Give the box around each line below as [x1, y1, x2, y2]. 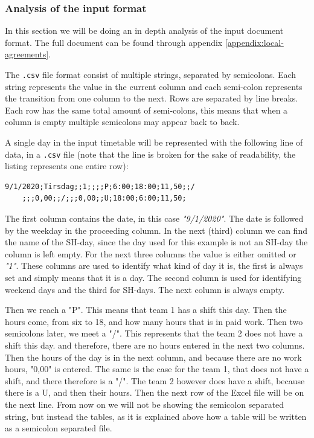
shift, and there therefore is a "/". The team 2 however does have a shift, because [5, 374, 305, 387]
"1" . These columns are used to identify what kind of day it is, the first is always [5, 259, 303, 272]
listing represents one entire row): [5, 159, 129, 172]
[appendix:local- [225, 36, 284, 48]
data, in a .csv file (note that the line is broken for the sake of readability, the [5, 147, 296, 160]
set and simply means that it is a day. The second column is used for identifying [5, 271, 302, 284]
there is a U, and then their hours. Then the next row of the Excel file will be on [5, 386, 304, 399]
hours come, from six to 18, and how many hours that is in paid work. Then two [5, 315, 303, 327]
